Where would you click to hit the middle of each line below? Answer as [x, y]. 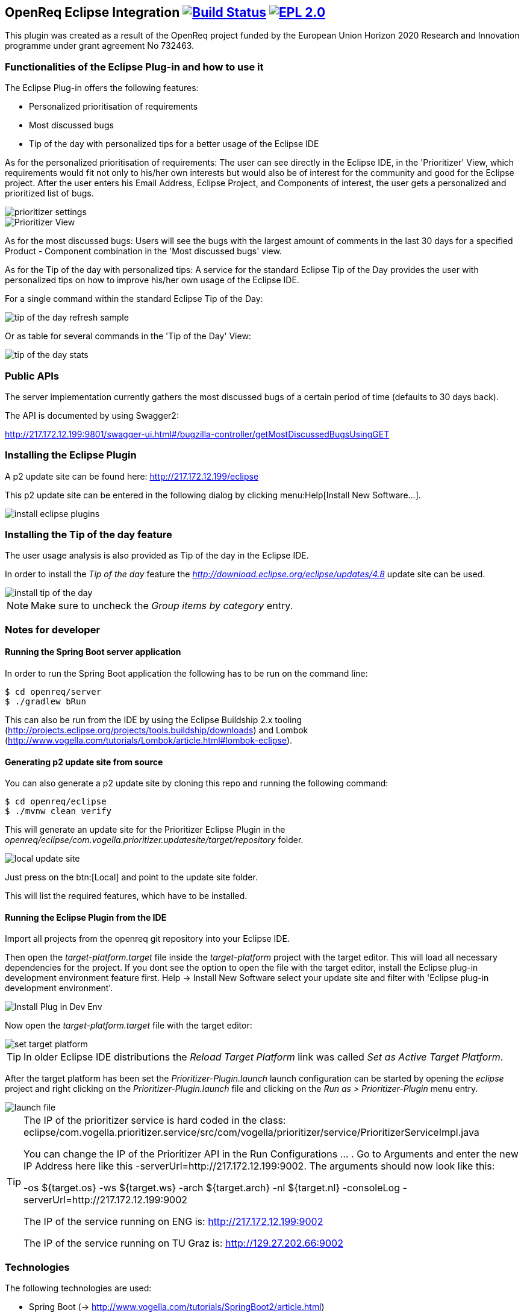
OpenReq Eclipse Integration [92, 12]
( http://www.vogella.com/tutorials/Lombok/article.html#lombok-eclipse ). [149, 741]
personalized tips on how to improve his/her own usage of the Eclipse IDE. [152, 280]
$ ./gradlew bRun [45, 702]
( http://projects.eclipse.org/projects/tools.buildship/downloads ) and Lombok [157, 730]
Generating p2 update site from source [84, 762]
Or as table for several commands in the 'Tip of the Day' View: [128, 336]
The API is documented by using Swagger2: [92, 415]
